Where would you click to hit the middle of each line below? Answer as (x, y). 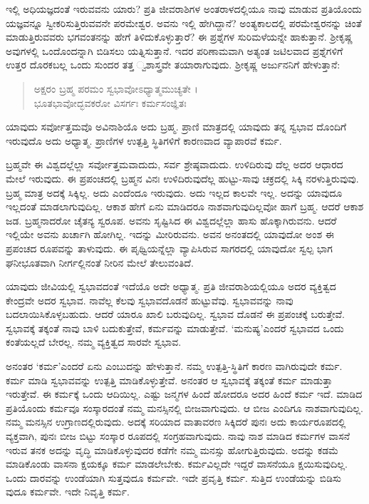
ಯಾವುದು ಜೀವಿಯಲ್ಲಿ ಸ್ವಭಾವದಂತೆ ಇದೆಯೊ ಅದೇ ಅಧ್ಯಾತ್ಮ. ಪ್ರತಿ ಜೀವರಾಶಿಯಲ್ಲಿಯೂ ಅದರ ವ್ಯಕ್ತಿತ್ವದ (171, 286)
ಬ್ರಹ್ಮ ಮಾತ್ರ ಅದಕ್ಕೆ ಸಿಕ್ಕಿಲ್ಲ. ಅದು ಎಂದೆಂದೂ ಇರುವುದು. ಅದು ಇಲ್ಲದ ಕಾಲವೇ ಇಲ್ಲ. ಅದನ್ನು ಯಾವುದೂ (174, 192)
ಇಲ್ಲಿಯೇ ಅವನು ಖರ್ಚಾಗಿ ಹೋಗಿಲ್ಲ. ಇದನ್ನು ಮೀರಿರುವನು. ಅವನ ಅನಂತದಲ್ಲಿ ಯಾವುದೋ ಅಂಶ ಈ (170, 234)
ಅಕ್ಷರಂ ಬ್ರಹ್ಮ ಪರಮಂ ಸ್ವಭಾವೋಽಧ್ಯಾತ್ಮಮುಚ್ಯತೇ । (116, 88)
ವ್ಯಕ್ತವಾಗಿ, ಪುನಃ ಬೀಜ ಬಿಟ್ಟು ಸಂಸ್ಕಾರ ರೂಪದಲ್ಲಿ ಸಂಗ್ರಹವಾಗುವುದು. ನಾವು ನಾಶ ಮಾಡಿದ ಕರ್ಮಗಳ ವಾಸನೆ (178, 436)
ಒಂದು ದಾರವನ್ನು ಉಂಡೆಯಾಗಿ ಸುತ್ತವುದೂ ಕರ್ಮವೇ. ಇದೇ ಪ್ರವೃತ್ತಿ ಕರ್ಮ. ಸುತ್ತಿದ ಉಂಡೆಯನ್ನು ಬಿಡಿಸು (173, 477)
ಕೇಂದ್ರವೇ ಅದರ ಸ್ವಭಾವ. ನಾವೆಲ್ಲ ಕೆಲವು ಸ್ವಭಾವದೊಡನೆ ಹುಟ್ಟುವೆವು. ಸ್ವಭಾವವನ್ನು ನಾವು (150, 300)
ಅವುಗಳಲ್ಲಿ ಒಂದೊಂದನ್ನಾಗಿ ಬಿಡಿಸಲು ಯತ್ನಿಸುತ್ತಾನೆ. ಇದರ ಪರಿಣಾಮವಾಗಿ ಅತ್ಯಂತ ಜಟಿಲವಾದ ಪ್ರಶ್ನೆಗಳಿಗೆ (175, 50)
